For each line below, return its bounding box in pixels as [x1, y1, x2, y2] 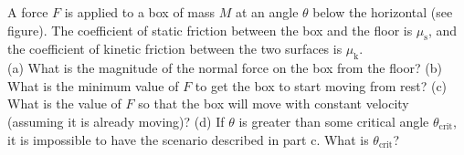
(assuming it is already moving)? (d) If [7, 111, 225, 130]
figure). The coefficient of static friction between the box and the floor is [7, 20, 413, 39]
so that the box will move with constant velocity [138, 94, 409, 113]
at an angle [235, 3, 299, 21]
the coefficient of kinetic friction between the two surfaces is [7, 39, 343, 58]
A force [7, 3, 48, 21]
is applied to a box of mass [64, 3, 216, 21]
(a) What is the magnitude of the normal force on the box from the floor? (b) [7, 58, 442, 77]
